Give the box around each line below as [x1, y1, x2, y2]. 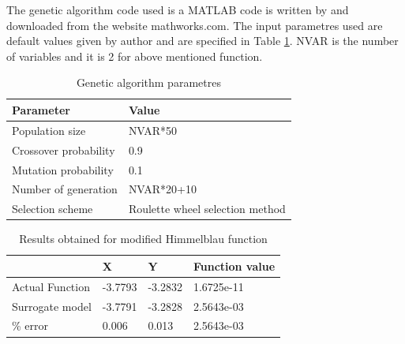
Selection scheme [12, 200, 93, 217]
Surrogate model [12, 297, 92, 314]
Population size [12, 122, 86, 138]
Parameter [12, 101, 70, 118]
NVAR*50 [128, 122, 178, 138]
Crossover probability [12, 141, 115, 158]
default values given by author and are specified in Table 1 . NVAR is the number [6, 32, 399, 49]
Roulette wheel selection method [128, 200, 286, 217]
